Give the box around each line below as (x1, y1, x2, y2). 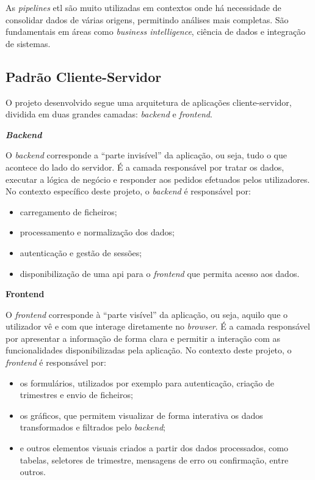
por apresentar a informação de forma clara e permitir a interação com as (5, 331, 281, 344)
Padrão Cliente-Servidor (5, 67, 162, 86)
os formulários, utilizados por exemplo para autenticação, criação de (20, 376, 274, 389)
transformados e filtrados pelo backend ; (20, 421, 165, 434)
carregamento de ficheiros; (20, 205, 117, 218)
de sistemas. (5, 37, 51, 50)
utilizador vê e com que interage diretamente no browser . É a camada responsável (5, 320, 310, 333)
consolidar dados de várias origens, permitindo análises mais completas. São (5, 13, 289, 26)
